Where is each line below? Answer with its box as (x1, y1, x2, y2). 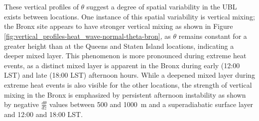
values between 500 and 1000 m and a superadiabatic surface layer (49, 99, 254, 110)
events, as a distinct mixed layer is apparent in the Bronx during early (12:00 (4, 60, 240, 70)
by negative (4, 99, 39, 110)
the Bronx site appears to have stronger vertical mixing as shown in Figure (4, 21, 233, 31)
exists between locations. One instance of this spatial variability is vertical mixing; (4, 11, 255, 21)
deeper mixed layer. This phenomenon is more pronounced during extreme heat (4, 50, 247, 61)
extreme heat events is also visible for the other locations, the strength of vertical (4, 79, 252, 90)
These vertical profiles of (4, 1, 79, 12)
